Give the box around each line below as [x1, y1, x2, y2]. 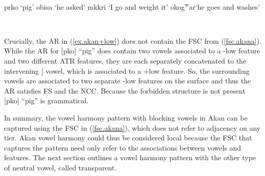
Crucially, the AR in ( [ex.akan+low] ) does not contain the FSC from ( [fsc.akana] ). [4, 35, 261, 46]
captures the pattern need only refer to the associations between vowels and [4, 142, 242, 153]
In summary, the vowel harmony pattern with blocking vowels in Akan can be [4, 112, 248, 123]
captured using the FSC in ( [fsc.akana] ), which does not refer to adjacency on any [4, 122, 261, 133]
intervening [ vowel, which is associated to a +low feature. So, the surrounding [4, 65, 250, 76]
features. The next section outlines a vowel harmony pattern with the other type [4, 152, 256, 163]
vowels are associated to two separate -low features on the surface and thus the [4, 75, 251, 86]
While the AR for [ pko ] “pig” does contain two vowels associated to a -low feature [4, 45, 260, 56]
